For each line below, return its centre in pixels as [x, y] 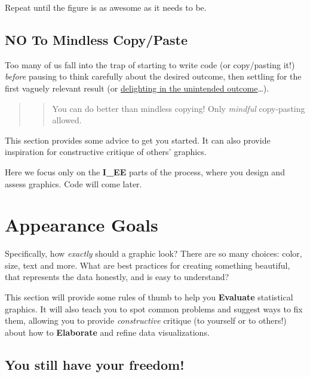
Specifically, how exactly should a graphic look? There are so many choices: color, [154, 253]
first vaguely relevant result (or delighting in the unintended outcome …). [137, 88]
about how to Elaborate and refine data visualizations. [107, 332]
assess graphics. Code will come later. [73, 183]
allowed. [67, 120]
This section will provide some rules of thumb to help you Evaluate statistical [149, 297]
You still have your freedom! [95, 364]
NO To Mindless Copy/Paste [96, 39]
